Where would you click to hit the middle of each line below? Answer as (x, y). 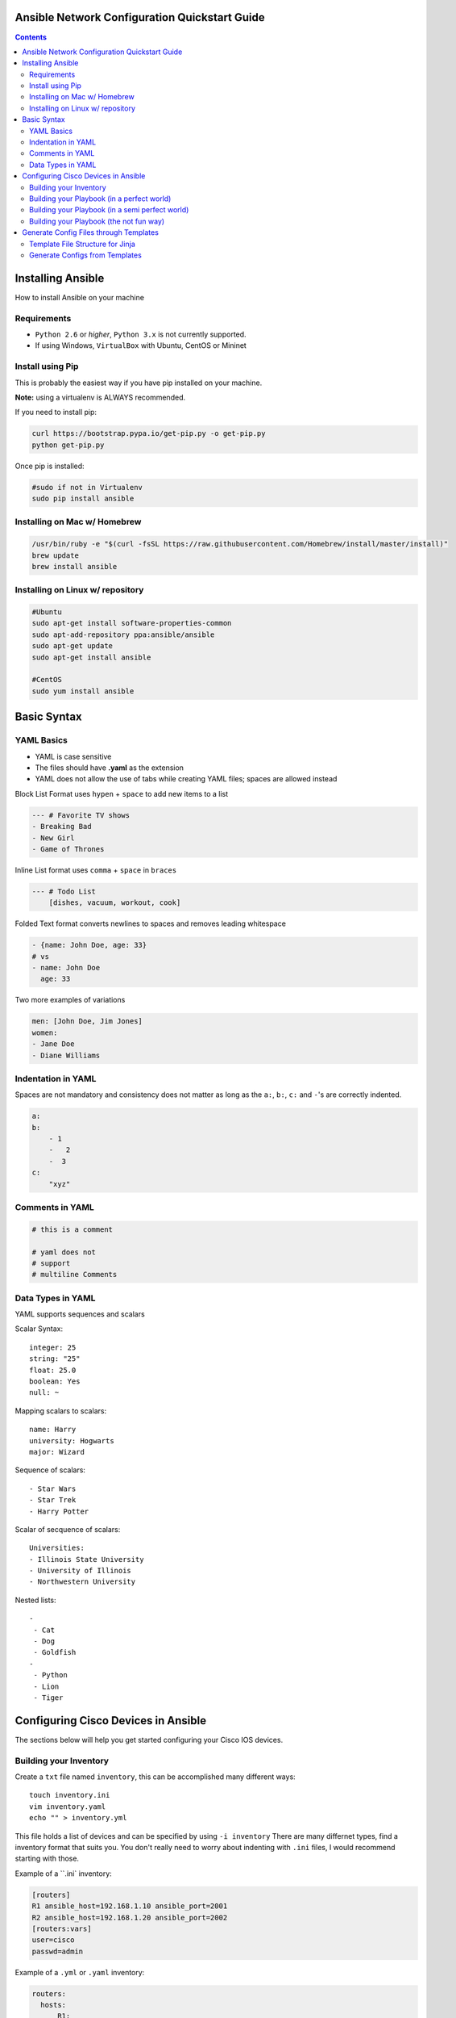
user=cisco (53, 1940)
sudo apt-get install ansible (91, 657)
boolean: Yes (55, 1382)
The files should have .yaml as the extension (110, 768)
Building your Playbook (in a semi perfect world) (109, 210)
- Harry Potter (59, 1511)
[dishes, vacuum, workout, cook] (115, 903)
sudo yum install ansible (83, 691)
